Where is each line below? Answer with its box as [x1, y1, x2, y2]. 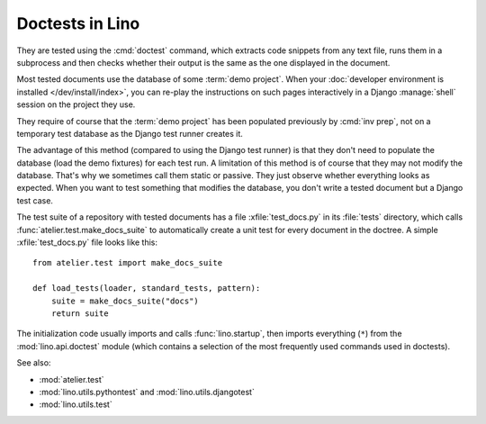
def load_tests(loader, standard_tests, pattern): [32, 284, 261, 293]
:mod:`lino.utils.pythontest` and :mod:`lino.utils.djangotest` [39, 386, 256, 397]
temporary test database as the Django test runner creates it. [16, 128, 243, 139]
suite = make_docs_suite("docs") [50, 295, 200, 306]
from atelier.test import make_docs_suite [32, 257, 223, 268]
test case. [16, 194, 54, 206]
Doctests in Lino [16, 14, 140, 33]
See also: [16, 357, 51, 368]
